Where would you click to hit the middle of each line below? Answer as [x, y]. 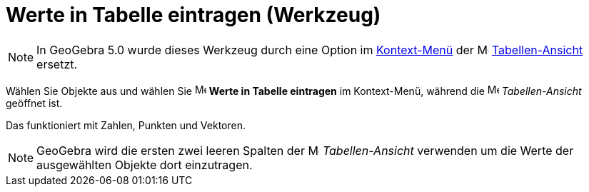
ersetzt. [57, 64]
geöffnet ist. [34, 103]
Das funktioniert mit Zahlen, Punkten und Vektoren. [126, 125]
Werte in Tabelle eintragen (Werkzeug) [193, 15]
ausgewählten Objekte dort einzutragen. [145, 165]
